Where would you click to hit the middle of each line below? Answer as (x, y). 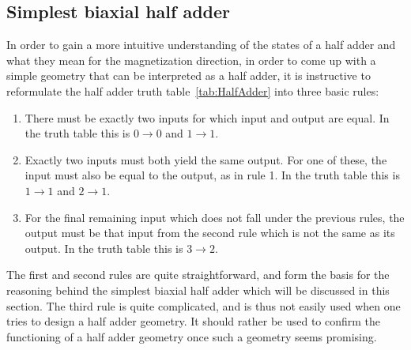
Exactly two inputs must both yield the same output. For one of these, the (206, 159)
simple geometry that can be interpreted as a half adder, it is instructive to (189, 75)
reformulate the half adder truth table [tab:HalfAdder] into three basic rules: (193, 90)
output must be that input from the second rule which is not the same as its (210, 233)
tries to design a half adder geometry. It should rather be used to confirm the (194, 321)
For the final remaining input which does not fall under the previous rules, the (215, 217)
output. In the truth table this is (104, 248)
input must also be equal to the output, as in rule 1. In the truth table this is (212, 175)
